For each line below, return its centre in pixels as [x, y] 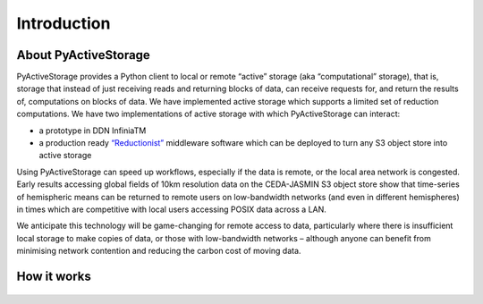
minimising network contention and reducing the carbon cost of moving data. [159, 251]
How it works [54, 276]
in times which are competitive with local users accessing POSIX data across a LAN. [171, 209]
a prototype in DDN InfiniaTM [93, 131]
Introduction [64, 23]
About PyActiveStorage [84, 55]
